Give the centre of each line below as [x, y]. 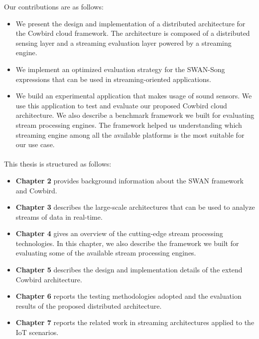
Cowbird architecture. [49, 279]
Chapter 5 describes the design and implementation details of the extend [129, 270]
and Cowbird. [36, 190]
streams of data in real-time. [59, 216]
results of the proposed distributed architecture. [89, 305]
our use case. [35, 144]
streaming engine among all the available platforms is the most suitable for [130, 134]
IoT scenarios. [37, 332]
